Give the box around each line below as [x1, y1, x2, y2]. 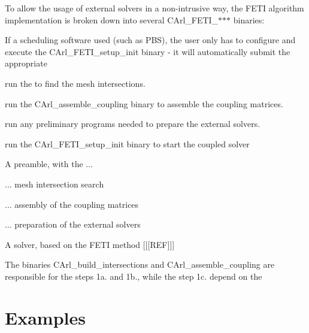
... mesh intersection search [5, 177, 104, 190]
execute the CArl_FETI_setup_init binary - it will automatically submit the [5, 45, 290, 57]
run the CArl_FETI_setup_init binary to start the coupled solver [5, 137, 250, 150]
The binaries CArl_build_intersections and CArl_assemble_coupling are [5, 258, 275, 271]
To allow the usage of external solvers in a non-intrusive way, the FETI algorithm [5, 2, 304, 14]
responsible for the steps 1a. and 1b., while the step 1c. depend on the [5, 270, 262, 282]
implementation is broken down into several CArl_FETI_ [5, 13, 219, 26]
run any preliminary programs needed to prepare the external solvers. [5, 117, 260, 130]
